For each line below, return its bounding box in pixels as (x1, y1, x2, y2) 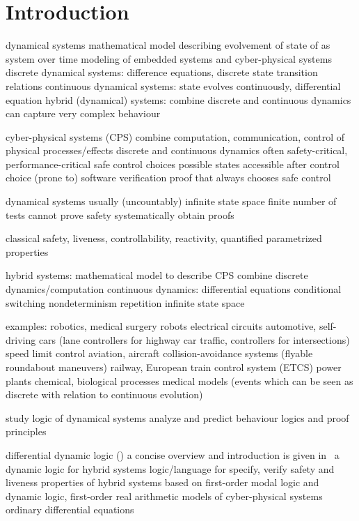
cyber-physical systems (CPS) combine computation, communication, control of (6, 129, 345, 144)
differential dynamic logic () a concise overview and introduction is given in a (6, 447, 340, 462)
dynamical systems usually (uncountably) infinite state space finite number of (6, 194, 337, 209)
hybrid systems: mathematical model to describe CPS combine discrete (6, 268, 308, 282)
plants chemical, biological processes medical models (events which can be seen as (6, 373, 353, 388)
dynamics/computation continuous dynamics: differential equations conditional (6, 282, 342, 296)
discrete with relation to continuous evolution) (6, 387, 203, 402)
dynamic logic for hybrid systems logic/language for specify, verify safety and (6, 461, 335, 476)
